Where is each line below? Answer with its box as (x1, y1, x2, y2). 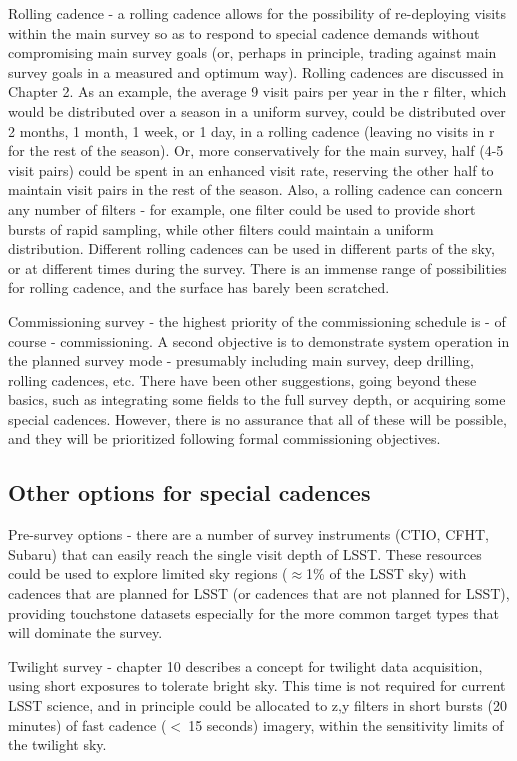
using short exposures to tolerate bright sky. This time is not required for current (8, 675, 506, 696)
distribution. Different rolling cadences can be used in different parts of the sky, (8, 238, 495, 259)
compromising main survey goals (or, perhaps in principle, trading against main (8, 42, 497, 63)
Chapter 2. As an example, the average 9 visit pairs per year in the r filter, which (8, 81, 507, 102)
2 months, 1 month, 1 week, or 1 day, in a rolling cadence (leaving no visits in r (8, 120, 495, 141)
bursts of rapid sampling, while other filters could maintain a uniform (8, 218, 434, 239)
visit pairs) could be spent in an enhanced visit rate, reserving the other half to (8, 159, 494, 180)
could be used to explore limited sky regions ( (8, 563, 288, 584)
